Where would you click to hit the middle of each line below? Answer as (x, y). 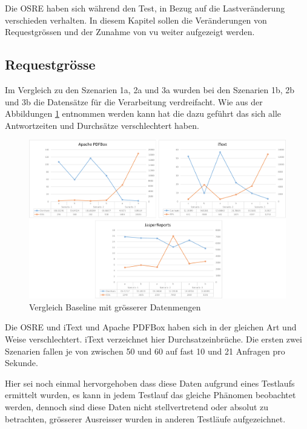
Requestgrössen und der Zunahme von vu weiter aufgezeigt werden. (130, 32)
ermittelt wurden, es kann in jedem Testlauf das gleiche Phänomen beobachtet (150, 395)
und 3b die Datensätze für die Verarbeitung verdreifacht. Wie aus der (134, 101)
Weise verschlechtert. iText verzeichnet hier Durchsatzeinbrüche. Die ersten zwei (153, 339)
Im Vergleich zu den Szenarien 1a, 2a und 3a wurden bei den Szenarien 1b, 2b (150, 89)
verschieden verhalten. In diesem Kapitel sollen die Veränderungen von (136, 20)
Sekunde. (21, 363)
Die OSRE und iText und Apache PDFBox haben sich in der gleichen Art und (151, 327)
